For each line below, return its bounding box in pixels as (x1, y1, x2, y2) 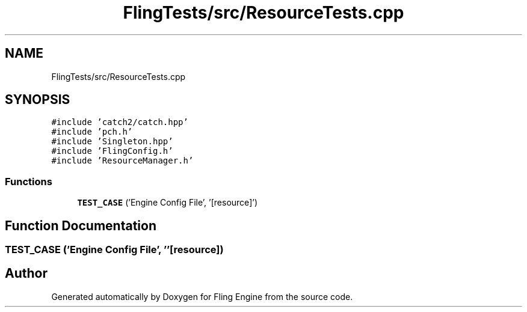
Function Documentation (5, 218, 156, 233)
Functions (5, 175, 52, 188)
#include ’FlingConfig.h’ (51, 146, 173, 156)
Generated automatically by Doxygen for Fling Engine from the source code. (51, 291, 353, 302)
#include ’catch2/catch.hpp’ (51, 117, 188, 127)
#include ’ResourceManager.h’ (51, 156, 194, 166)
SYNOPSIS (5, 92, 70, 108)
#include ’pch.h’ (51, 127, 133, 137)
